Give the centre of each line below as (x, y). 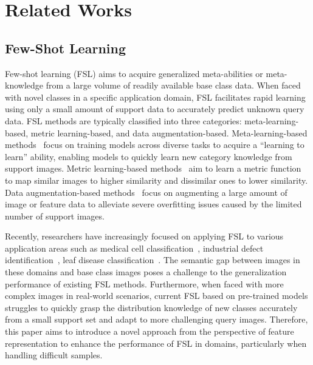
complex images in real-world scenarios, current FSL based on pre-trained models (156, 296)
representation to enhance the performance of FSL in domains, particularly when (156, 343)
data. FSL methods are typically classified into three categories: (123, 120)
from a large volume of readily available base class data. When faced (173, 85)
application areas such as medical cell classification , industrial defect (134, 248)
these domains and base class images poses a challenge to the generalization (146, 272)
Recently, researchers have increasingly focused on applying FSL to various (144, 236)
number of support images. (55, 216)
